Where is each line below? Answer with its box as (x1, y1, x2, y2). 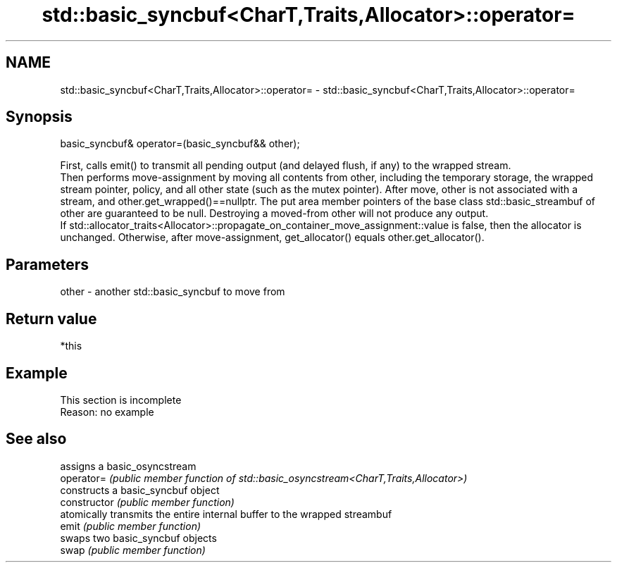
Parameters (6, 255, 89, 273)
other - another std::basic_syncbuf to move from (60, 285, 285, 298)
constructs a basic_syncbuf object (60, 483, 220, 496)
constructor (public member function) (60, 495, 235, 508)
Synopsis (6, 108, 73, 126)
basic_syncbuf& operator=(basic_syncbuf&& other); (60, 137, 300, 150)
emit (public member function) (60, 519, 201, 532)
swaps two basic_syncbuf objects (60, 531, 217, 544)
